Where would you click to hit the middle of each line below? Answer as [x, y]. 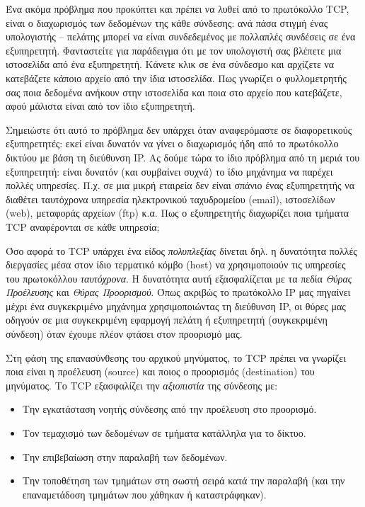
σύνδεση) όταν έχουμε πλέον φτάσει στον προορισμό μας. [124, 334]
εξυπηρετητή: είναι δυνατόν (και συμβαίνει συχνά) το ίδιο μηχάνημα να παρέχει [169, 171]
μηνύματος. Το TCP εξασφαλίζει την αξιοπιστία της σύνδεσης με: [142, 385]
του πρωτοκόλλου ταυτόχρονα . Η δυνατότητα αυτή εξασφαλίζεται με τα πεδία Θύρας [179, 278]
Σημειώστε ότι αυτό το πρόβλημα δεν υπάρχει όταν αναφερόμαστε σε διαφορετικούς [179, 129]
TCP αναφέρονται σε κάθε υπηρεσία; [83, 226]
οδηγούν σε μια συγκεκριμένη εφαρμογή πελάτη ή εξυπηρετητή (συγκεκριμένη [167, 320]
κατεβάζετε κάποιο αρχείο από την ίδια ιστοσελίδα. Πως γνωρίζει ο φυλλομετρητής [176, 78]
